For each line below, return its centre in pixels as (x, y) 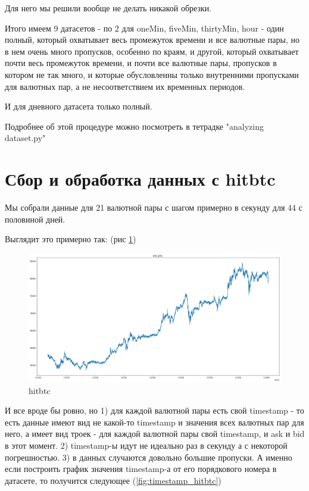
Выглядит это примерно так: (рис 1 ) (71, 239)
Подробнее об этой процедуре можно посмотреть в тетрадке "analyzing (134, 126)
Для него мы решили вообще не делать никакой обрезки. (108, 8)
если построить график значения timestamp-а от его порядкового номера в (141, 469)
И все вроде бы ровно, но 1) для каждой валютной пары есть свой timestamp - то (154, 410)
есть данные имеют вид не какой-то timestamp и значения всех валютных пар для (154, 422)
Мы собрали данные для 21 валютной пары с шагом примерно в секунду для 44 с (154, 207)
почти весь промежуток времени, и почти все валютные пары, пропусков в (141, 63)
